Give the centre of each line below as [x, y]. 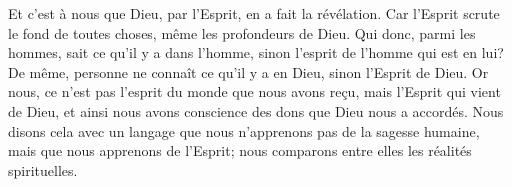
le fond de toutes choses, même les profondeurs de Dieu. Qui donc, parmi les [242, 32]
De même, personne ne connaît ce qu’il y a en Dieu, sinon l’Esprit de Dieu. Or [248, 71]
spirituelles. [43, 169]
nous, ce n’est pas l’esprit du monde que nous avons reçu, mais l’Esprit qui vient [254, 91]
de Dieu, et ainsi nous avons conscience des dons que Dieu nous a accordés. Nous [256, 110]
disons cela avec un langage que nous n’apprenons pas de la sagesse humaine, [244, 130]
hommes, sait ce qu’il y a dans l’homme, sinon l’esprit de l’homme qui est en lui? [256, 52]
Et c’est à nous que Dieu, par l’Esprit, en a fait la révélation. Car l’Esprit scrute [254, 13]
